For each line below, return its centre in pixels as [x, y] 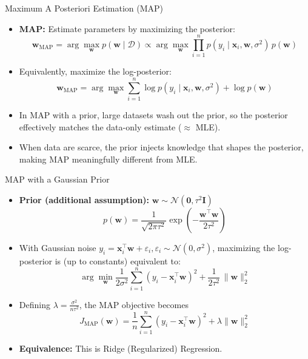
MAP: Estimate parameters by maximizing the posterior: [127, 28]
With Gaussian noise [58, 247]
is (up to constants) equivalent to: [118, 261]
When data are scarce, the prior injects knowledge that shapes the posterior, [161, 147]
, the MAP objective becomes [134, 304]
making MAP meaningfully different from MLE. [108, 159]
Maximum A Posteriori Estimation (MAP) [84, 8]
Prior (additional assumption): [84, 200]
